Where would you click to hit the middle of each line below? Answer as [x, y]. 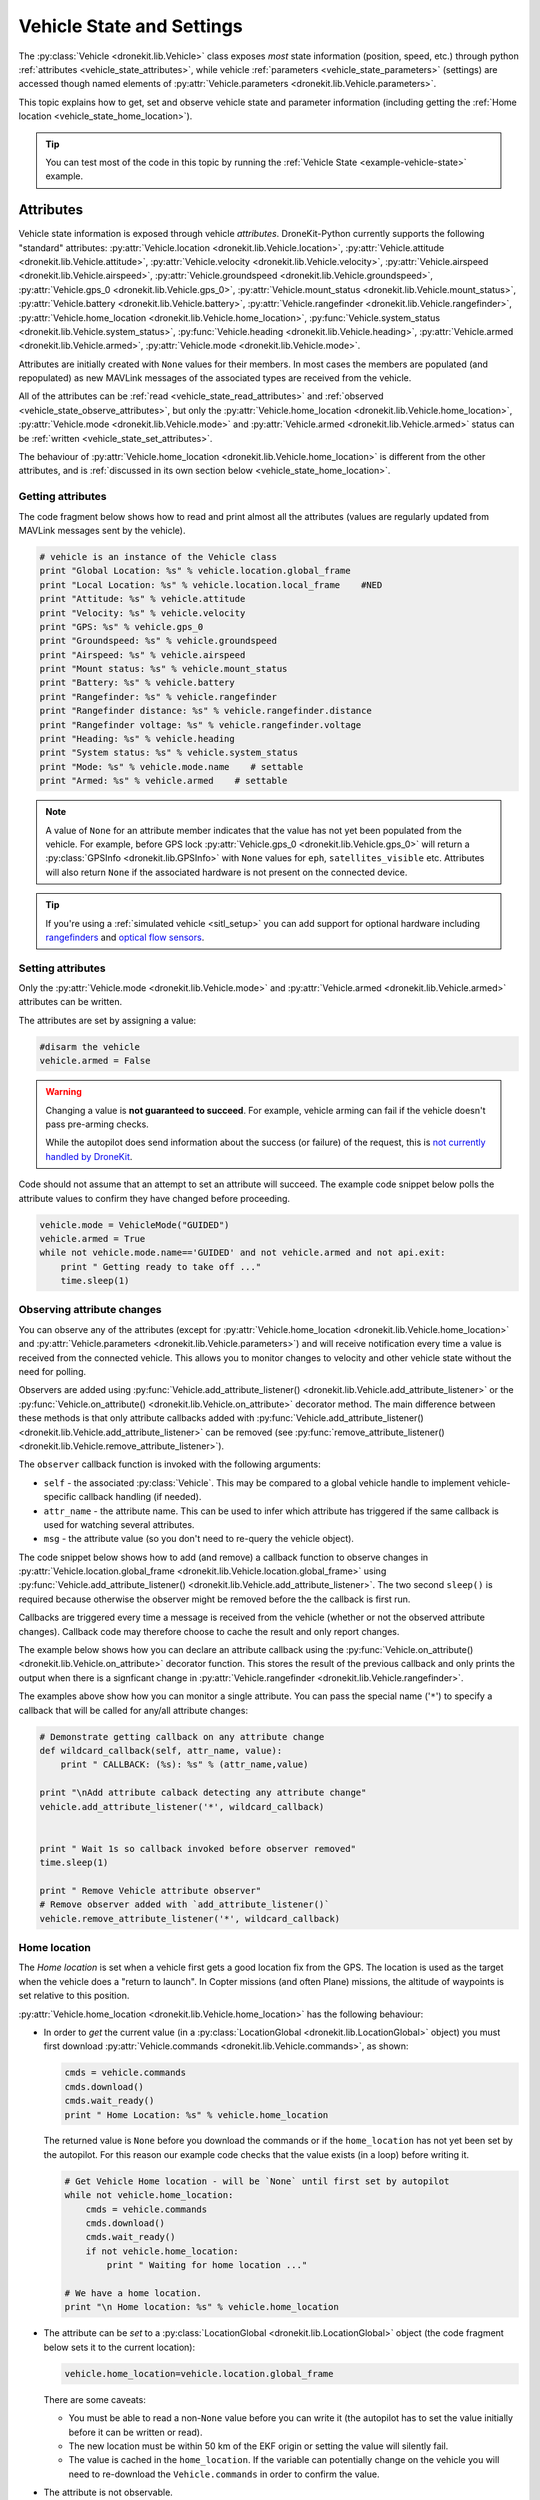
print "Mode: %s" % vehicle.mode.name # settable [171, 766]
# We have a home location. [133, 2293]
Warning [63, 1092]
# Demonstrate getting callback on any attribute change [182, 1736]
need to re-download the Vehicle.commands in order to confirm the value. [224, 2474]
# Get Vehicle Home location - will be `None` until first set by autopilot [257, 2181]
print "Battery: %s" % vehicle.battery [137, 683]
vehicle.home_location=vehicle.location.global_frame [199, 2373]
